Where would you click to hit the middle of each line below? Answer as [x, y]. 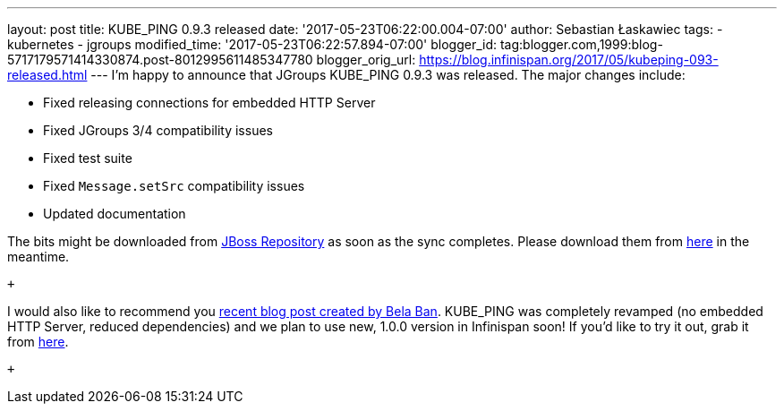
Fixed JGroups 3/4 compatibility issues [158, 130]
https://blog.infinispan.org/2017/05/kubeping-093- [569, 60]
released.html [47, 75]
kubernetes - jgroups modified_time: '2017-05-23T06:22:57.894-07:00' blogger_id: [252, 44]
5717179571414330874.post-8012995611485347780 [160, 60]
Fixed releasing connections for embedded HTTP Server [209, 103]
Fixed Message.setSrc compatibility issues [174, 186]
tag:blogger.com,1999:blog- [581, 44]
